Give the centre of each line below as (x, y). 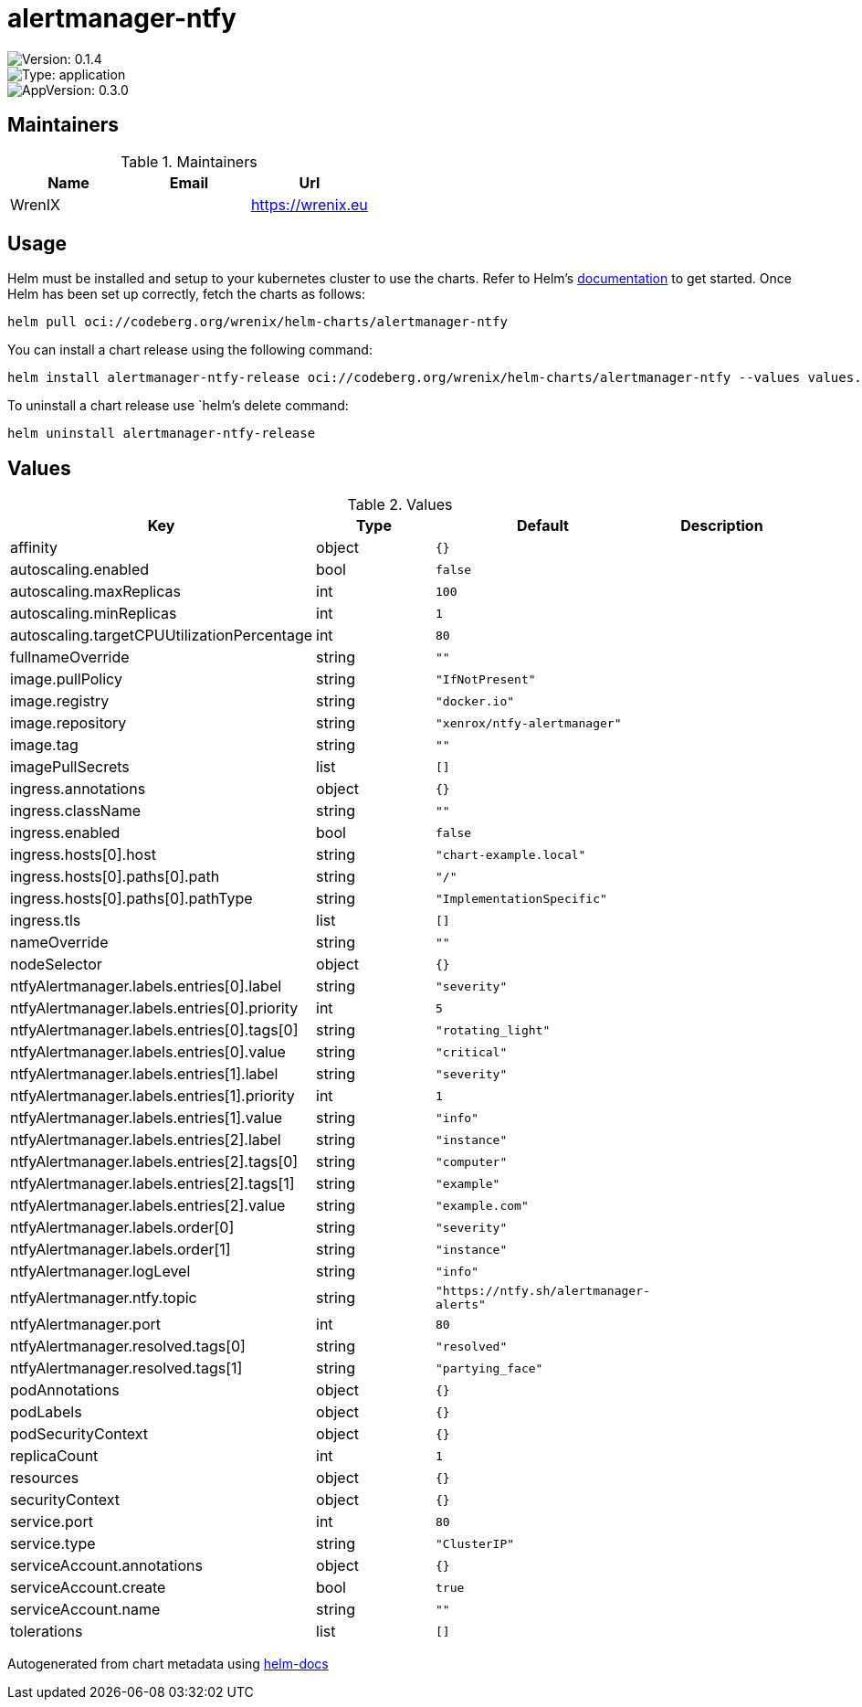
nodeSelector (56, 965)
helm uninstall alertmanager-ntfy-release (162, 434)
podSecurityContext (79, 1434)
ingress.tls (46, 921)
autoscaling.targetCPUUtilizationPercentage (162, 636)
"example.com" (482, 1205)
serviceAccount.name (85, 1610)
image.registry (60, 701)
